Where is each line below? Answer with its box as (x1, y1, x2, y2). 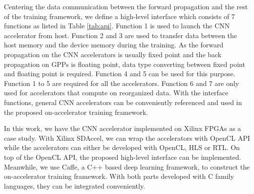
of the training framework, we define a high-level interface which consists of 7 (4, 11, 235, 21)
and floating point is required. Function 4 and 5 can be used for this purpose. (4, 68, 235, 79)
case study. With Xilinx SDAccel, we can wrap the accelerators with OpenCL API (4, 132, 250, 143)
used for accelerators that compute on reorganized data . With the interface (4, 87, 229, 98)
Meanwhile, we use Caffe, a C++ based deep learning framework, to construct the (4, 161, 250, 172)
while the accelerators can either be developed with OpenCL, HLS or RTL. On (4, 142, 240, 152)
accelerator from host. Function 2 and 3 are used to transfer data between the (4, 30, 237, 40)
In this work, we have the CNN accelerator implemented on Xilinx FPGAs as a (4, 123, 241, 133)
